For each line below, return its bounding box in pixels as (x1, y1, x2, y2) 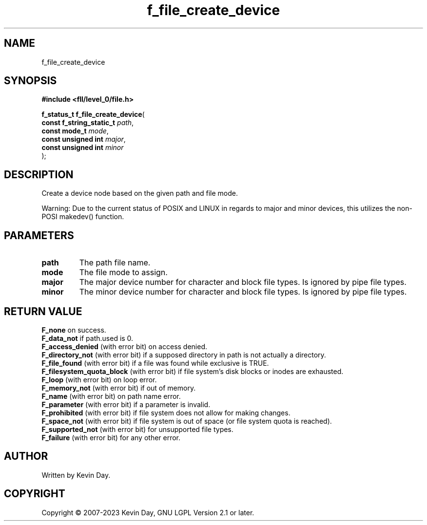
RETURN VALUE (4, 305, 82, 318)
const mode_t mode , (41, 127, 109, 135)
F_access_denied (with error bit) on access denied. (41, 342, 208, 351)
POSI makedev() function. (41, 212, 124, 221)
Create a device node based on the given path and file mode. (41, 189, 238, 198)
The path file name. (79, 258, 151, 268)
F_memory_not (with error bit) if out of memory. (41, 383, 196, 392)
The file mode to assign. (79, 267, 168, 278)
